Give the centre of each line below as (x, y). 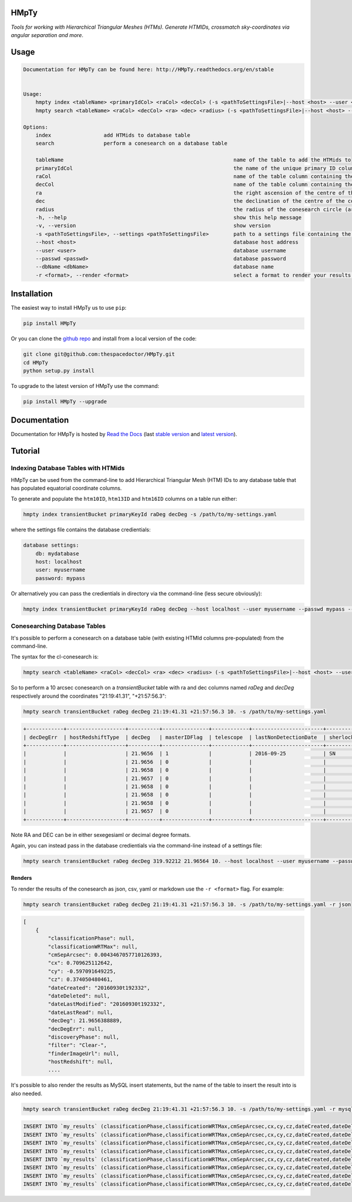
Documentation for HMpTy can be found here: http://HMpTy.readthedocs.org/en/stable (148, 69)
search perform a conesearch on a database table (131, 143)
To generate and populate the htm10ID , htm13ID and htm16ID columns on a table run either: (124, 499)
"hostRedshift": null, (81, 1062)
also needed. (26, 1093)
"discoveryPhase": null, (84, 1037)
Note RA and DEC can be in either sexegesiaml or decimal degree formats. (101, 835)
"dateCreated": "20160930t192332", (99, 988)
